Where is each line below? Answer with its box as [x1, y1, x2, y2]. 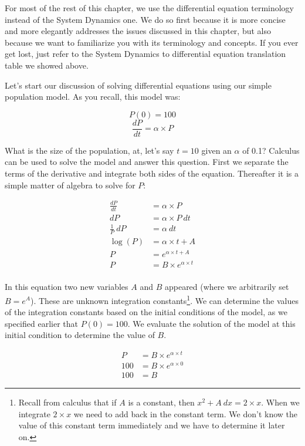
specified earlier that [5, 317, 78, 329]
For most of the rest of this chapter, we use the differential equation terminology [5, 2, 294, 13]
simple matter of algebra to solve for [5, 178, 135, 191]
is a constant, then [128, 396, 195, 408]
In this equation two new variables [5, 281, 128, 293]
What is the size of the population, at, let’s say [5, 144, 174, 156]
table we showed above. [5, 59, 89, 71]
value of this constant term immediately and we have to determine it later [18, 419, 285, 431]
